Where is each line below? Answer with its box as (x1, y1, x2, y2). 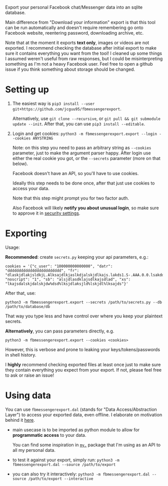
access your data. (12, 185, 49, 191)
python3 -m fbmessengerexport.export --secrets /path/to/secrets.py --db (5, 299, 162, 305)
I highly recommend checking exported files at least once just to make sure (5, 361, 161, 368)
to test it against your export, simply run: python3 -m (12, 456, 120, 463)
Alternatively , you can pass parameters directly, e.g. (5, 328, 114, 334)
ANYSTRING (32, 135, 53, 141)
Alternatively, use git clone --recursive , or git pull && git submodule (12, 115, 161, 121)
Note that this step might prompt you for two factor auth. (12, 195, 129, 201)
